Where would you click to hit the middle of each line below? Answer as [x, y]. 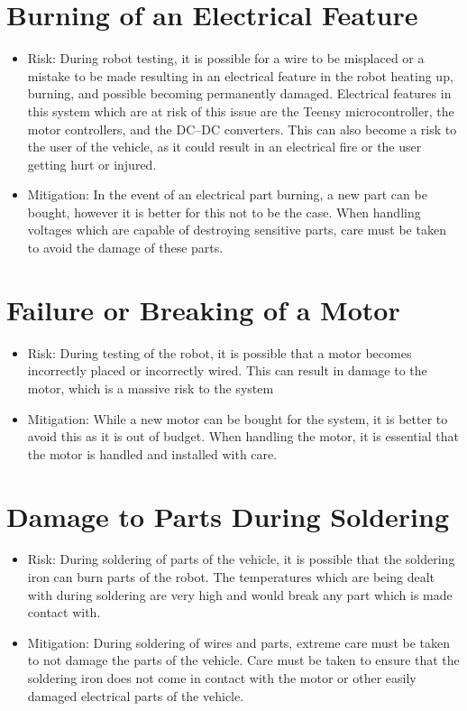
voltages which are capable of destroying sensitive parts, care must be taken [237, 230]
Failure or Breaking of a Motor [203, 309]
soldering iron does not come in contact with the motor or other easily [222, 678]
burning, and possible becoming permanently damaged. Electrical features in [239, 93]
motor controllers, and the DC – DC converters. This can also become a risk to [242, 129]
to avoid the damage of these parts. [125, 248]
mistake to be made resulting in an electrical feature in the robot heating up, [240, 75]
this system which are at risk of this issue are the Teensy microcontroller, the [241, 111]
